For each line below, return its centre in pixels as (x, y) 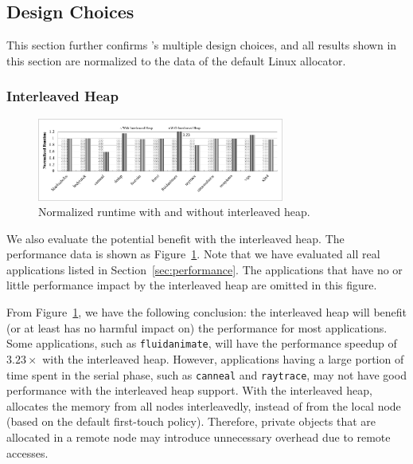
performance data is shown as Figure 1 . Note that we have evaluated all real (193, 254)
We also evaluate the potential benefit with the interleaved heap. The (175, 238)
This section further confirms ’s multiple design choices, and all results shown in (202, 45)
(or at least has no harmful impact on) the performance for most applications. (197, 327)
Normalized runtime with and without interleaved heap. (174, 212)
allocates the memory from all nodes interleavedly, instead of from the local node (204, 405)
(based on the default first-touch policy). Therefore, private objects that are (191, 421)
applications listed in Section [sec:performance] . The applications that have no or (205, 269)
